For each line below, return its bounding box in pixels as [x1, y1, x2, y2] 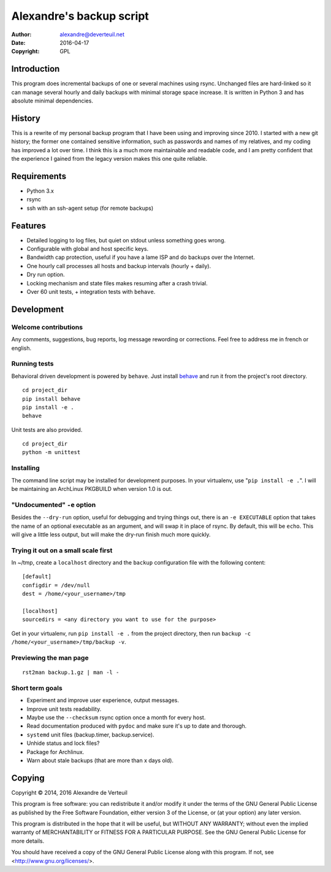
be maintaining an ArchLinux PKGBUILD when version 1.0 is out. [11, 485, 173, 492]
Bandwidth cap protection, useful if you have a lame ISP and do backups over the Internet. [26, 253, 256, 261]
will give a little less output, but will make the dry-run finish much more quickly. [11, 531, 211, 538]
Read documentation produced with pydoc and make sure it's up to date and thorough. [26, 722, 247, 730]
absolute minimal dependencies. [11, 97, 93, 104]
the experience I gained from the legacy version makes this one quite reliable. [11, 155, 208, 163]
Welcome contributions [11, 323, 83, 331]
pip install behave [22, 395, 81, 402]
